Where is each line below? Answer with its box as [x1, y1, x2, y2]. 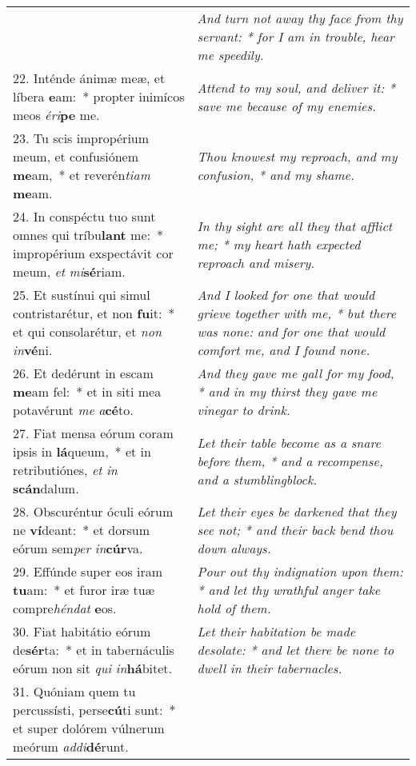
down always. [197, 539, 271, 557]
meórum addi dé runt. [13, 737, 129, 756]
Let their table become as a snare [197, 433, 381, 452]
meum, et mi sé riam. [13, 262, 126, 281]
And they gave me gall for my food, [197, 364, 394, 382]
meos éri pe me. [13, 106, 100, 124]
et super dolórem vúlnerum [13, 719, 165, 737]
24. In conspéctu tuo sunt [13, 207, 156, 225]
